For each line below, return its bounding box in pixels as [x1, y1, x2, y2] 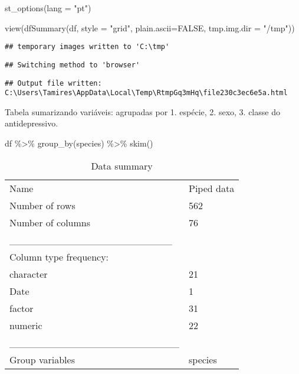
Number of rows [9, 198, 75, 212]
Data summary [91, 158, 153, 173]
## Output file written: [5, 79, 102, 87]
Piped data [189, 181, 235, 195]
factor [9, 301, 34, 315]
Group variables [9, 352, 75, 366]
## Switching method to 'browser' [5, 60, 140, 69]
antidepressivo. [5, 117, 58, 129]
